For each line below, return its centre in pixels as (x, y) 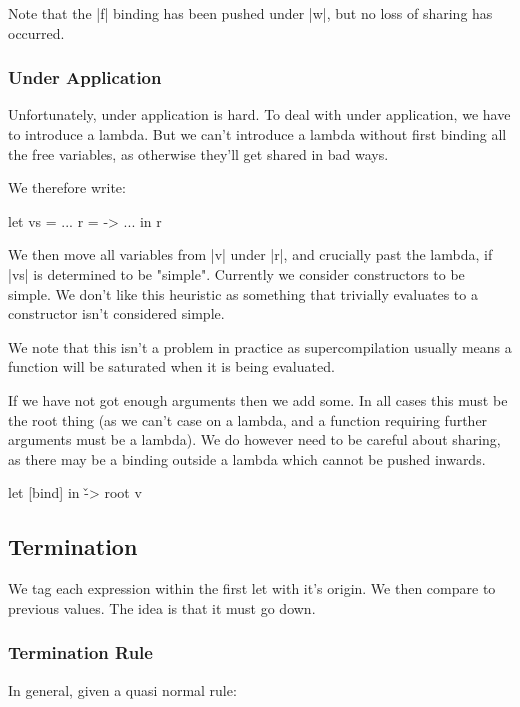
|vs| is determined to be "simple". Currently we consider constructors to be (236, 273)
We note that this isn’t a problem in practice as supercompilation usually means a (260, 346)
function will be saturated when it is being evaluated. (171, 366)
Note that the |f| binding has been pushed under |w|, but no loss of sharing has (250, 13)
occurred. (36, 32)
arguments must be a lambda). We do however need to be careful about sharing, (254, 439)
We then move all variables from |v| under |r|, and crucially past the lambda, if (250, 254)
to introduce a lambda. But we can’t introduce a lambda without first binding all (257, 134)
